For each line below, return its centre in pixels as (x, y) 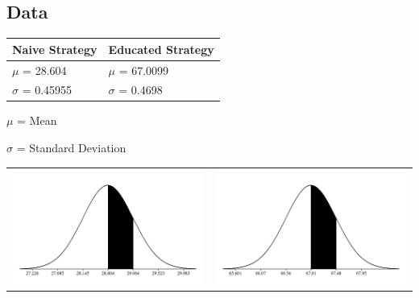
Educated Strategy (161, 49)
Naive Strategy (55, 49)
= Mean (37, 120)
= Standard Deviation (71, 148)
